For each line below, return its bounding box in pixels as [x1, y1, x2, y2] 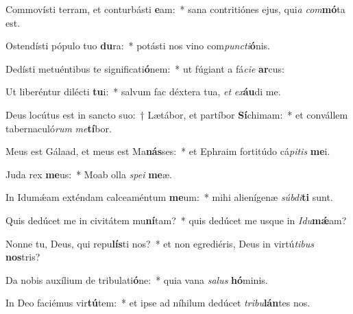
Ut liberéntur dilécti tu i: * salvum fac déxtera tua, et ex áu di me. [5, 84, 281, 99]
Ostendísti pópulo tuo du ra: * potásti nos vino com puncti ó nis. [5, 38, 270, 53]
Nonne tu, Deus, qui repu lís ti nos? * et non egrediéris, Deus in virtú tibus [5, 236, 315, 250]
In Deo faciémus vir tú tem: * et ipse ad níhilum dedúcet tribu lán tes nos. [5, 295, 311, 310]
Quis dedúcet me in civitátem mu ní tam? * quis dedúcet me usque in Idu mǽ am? [5, 213, 347, 227]
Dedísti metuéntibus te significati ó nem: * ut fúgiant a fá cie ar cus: [5, 61, 284, 75]
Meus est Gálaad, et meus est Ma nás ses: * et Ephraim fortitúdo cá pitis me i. [5, 144, 330, 158]
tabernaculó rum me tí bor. [5, 121, 112, 135]
